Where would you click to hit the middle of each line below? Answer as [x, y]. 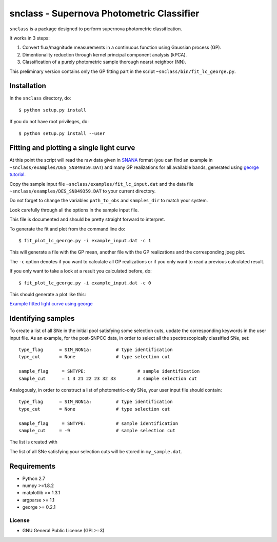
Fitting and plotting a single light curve [72, 148]
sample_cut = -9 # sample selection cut [97, 430]
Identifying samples [42, 318]
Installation [28, 86]
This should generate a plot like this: [48, 294]
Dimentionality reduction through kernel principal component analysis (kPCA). [105, 54]
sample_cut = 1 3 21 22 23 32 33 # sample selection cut [108, 378]
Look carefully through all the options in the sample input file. [74, 210]
